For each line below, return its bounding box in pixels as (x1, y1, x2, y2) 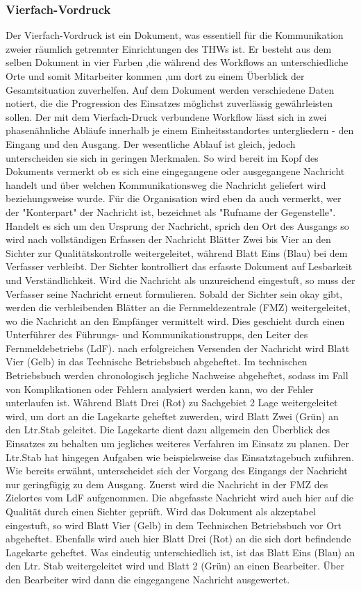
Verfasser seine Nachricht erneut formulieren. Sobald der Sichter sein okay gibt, (6, 286, 343, 301)
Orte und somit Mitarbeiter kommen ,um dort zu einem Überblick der (6, 69, 305, 83)
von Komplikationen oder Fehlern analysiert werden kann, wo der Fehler (6, 381, 314, 396)
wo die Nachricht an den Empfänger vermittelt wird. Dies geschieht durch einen (6, 313, 345, 328)
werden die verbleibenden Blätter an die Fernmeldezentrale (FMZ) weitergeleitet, (6, 300, 351, 315)
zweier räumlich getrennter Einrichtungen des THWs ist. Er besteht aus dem (6, 41, 332, 56)
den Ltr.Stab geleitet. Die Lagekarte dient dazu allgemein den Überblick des (6, 422, 330, 437)
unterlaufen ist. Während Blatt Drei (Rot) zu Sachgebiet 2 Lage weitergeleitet (6, 395, 338, 410)
